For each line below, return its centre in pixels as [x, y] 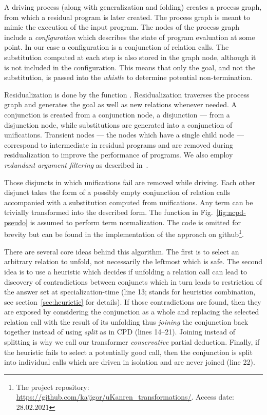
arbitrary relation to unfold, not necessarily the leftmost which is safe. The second [133, 261]
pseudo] [16, 222]
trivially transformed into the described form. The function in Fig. [109, 212]
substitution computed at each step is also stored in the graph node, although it [130, 57]
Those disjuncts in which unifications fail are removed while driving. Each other [130, 182]
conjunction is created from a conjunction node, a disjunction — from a [117, 114]
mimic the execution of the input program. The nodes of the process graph [122, 27]
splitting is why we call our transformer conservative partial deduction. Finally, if [132, 342]
